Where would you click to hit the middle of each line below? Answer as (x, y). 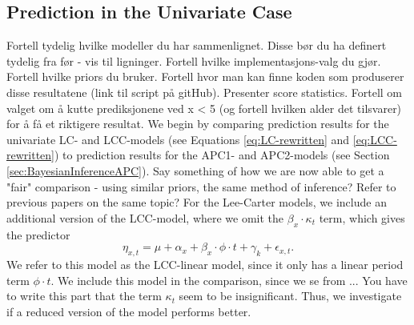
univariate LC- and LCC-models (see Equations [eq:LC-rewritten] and (178, 139)
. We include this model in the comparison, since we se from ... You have (229, 280)
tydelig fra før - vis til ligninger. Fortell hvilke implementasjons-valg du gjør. (194, 60)
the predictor (38, 234)
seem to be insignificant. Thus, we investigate (290, 296)
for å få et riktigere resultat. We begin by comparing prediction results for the (198, 124)
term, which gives (362, 217)
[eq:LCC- (375, 139)
